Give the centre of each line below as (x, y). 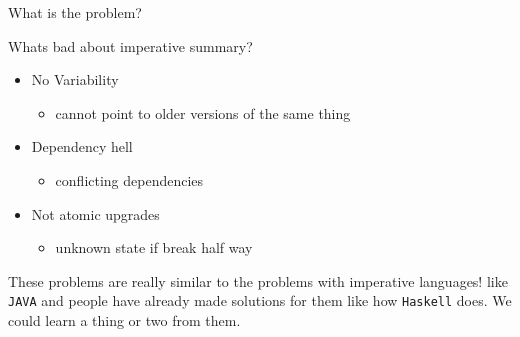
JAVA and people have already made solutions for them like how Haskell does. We (260, 300)
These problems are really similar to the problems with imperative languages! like (258, 280)
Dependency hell (82, 146)
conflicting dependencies (129, 179)
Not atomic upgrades (95, 213)
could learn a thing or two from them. (124, 320)
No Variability (75, 79)
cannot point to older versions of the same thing (203, 112)
